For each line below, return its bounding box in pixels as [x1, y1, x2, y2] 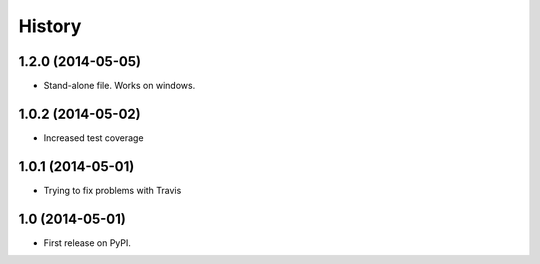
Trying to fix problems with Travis [43, 184, 182, 196]
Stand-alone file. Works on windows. [43, 80, 196, 92]
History [18, 15, 82, 37]
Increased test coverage [43, 131, 144, 144]
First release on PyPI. [43, 236, 132, 249]
